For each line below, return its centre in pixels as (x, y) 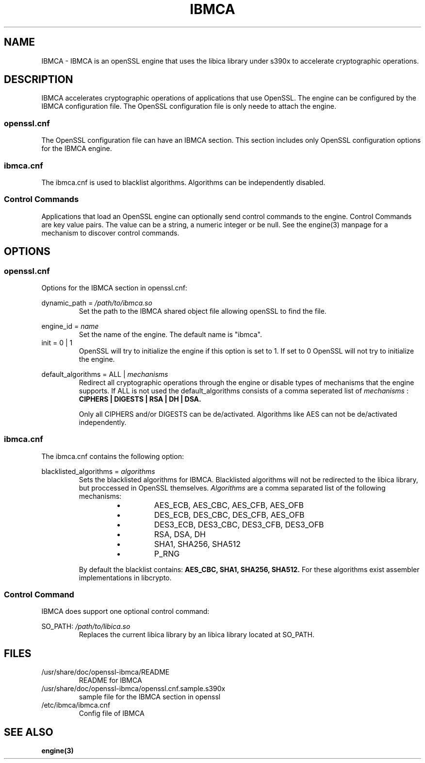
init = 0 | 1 (57, 342)
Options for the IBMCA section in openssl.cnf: (114, 288)
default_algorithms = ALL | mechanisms (105, 374)
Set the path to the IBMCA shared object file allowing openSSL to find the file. (203, 311)
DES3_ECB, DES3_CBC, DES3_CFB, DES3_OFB (239, 524)
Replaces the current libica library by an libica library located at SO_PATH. (196, 635)
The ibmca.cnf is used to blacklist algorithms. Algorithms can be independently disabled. (183, 182)
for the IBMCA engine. (77, 149)
